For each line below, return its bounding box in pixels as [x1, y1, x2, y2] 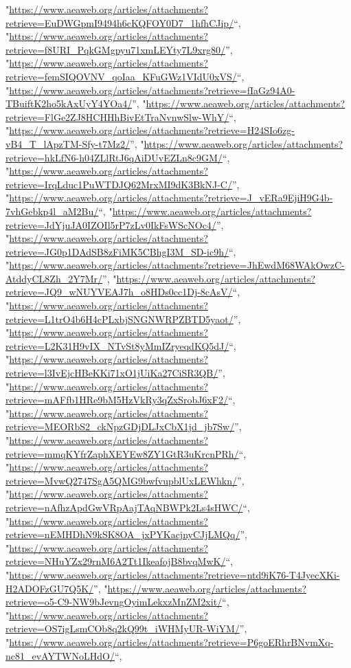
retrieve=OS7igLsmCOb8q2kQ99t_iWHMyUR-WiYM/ [5, 621, 240, 636]
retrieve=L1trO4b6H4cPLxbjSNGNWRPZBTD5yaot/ [5, 311, 234, 326]
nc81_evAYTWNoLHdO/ [5, 648, 115, 663]
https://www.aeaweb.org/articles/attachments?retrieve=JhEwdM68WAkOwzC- [9, 258, 345, 272]
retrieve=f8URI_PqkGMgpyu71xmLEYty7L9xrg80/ [5, 42, 226, 56]
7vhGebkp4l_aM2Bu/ [5, 203, 99, 218]
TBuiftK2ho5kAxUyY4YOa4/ [5, 96, 133, 111]
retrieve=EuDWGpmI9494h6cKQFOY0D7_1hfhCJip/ [5, 15, 234, 30]
